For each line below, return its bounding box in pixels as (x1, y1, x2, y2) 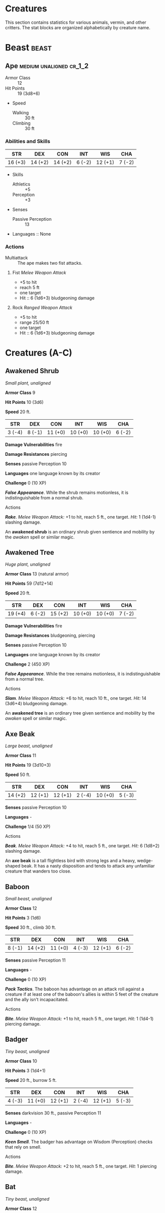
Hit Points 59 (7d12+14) (5, 581, 53, 586)
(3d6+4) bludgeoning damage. (5, 701, 68, 707)
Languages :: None (12, 231, 51, 237)
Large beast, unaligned (5, 743, 53, 749)
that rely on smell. (5, 1144, 41, 1150)
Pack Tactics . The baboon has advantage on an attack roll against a (5, 986, 144, 992)
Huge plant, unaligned (5, 561, 51, 567)
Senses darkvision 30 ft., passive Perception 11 (5, 1110, 101, 1116)
